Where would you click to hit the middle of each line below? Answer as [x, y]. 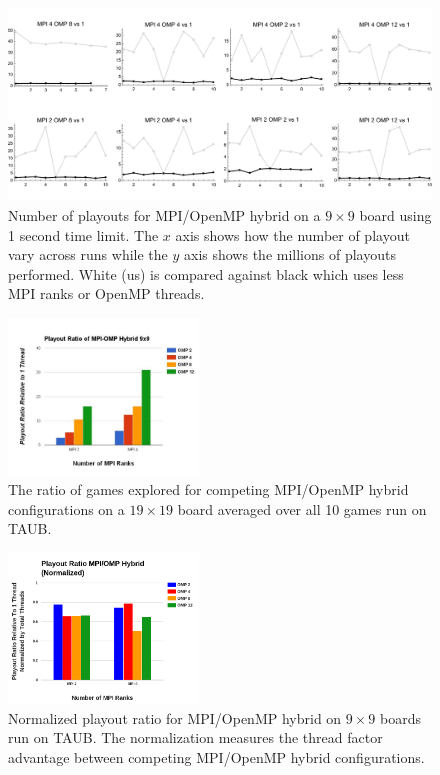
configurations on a [66, 508]
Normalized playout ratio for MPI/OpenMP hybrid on [175, 717]
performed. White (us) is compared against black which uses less [206, 273]
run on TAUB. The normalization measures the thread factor [195, 737]
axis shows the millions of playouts [289, 254]
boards [400, 717]
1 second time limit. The [83, 234]
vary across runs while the [88, 254]
